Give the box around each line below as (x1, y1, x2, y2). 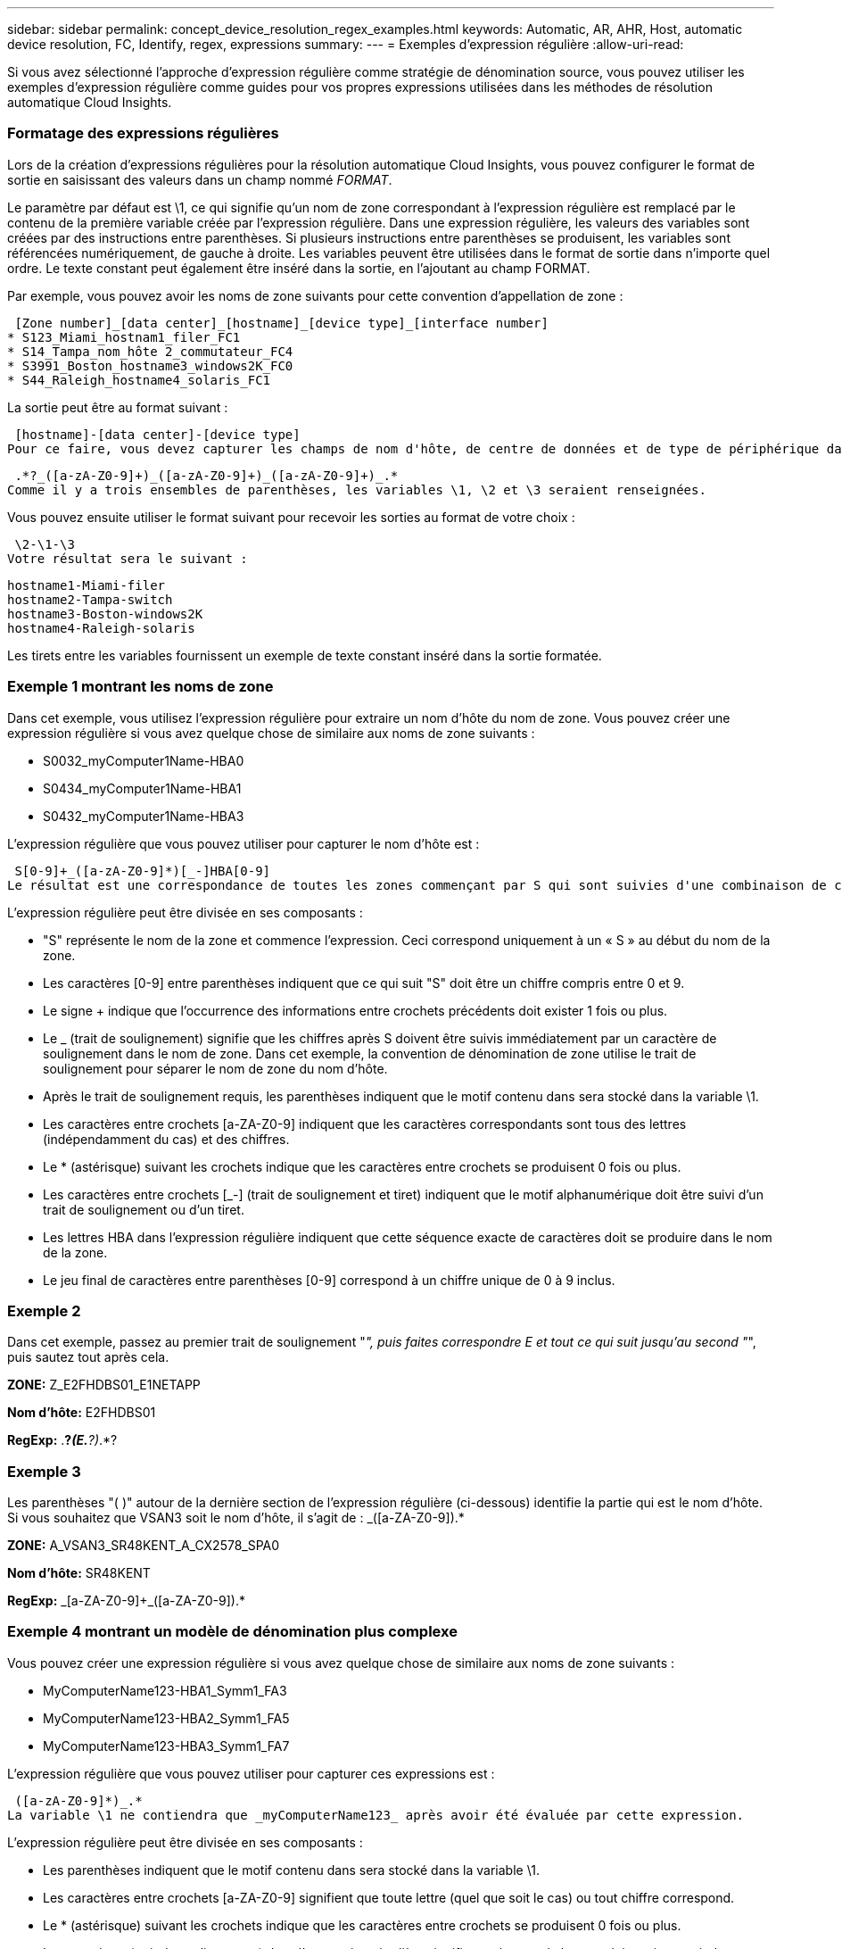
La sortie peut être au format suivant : (7, 399, 228, 415)
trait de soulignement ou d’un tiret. (43, 1201, 244, 1217)
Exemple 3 (7, 1462, 81, 1480)
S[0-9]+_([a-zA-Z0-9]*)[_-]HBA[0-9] (14, 863, 271, 878)
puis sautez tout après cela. (7, 1349, 169, 1365)
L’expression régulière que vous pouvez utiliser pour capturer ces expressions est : (7, 1765, 495, 1781)
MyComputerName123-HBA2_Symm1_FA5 (43, 1710, 290, 1726)
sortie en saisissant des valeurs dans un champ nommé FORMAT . (7, 171, 392, 187)
